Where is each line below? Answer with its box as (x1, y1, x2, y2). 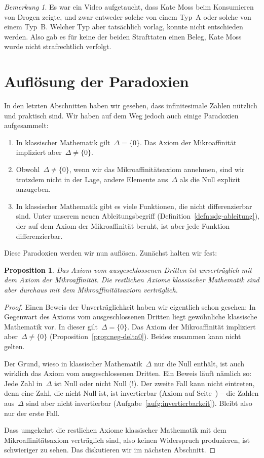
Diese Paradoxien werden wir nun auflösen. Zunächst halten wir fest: (4, 247, 217, 258)
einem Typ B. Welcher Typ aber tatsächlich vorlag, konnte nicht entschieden (4, 21, 243, 32)
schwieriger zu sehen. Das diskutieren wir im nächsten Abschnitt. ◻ (4, 444, 216, 455)
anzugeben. (16, 184, 51, 194)
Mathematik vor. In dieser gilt (4, 321, 98, 331)
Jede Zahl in (4, 378, 43, 388)
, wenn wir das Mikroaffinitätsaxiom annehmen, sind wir (69, 164, 245, 175)
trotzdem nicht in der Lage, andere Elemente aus (16, 174, 168, 184)
